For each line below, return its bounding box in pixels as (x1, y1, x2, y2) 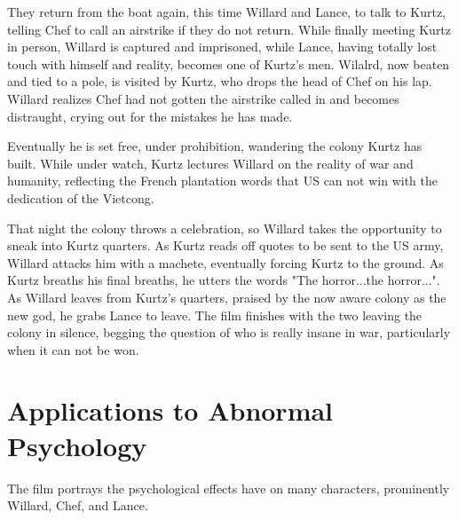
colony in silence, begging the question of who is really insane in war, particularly (7, 323, 451, 342)
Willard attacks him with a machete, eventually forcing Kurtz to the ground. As (7, 253, 444, 272)
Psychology (7, 427, 147, 463)
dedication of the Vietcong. (7, 188, 154, 207)
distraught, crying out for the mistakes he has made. (7, 106, 293, 125)
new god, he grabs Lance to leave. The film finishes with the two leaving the (7, 305, 422, 324)
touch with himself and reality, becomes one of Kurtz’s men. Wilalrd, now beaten (7, 54, 450, 73)
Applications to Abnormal (7, 392, 334, 429)
